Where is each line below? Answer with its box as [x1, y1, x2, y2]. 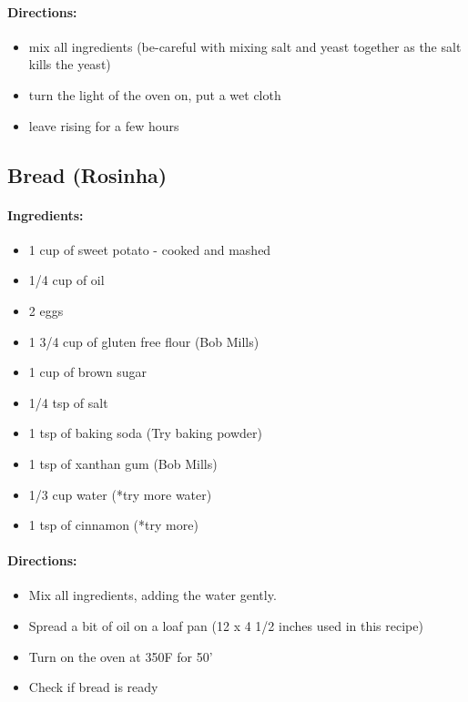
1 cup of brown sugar [28, 362, 148, 382]
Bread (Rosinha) [7, 160, 168, 188]
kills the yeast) [28, 55, 111, 74]
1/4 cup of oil [28, 270, 105, 290]
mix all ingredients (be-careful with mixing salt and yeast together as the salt [28, 36, 462, 56]
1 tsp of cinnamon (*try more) [28, 515, 198, 534]
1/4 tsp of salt [28, 392, 108, 412]
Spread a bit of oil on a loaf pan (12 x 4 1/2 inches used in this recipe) [28, 616, 423, 636]
